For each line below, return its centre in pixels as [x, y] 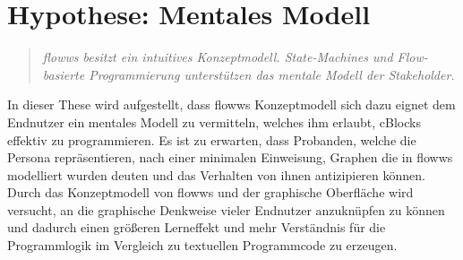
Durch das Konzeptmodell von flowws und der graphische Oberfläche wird [210, 192]
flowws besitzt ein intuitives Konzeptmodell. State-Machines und [218, 57]
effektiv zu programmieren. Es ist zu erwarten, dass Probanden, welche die [212, 139]
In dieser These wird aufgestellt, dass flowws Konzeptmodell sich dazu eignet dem [231, 104]
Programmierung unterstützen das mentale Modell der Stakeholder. [272, 74]
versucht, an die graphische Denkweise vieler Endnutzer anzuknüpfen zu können [226, 209]
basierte [64, 74]
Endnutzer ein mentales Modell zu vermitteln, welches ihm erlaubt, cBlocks [214, 121]
